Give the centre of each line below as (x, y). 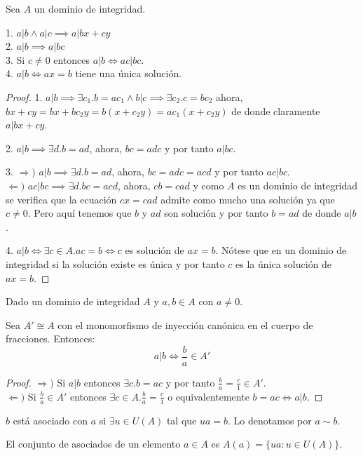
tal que (181, 420)
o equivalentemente (208, 396)
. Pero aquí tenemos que (80, 213)
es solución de (155, 250)
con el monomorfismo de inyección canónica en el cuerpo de (185, 324)
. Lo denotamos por (270, 420)
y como (208, 185)
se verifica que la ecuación (61, 199)
